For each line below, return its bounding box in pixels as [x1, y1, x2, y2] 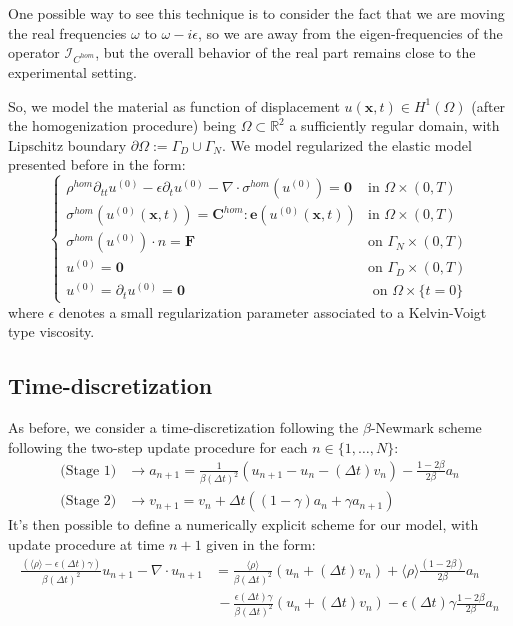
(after [471, 95, 506, 116]
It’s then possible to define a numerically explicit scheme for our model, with [8, 514, 479, 535]
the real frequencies [8, 22, 127, 43]
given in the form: [206, 534, 316, 555]
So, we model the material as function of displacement [8, 95, 340, 116]
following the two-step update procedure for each [8, 436, 308, 457]
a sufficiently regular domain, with [289, 115, 500, 136]
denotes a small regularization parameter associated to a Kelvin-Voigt [58, 301, 487, 322]
